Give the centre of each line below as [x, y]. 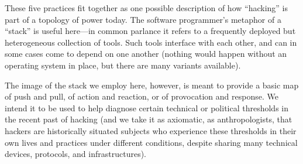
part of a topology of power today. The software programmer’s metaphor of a [143, 19]
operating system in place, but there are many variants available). [123, 65]
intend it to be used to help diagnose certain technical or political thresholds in [147, 107]
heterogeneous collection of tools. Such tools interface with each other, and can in [151, 42]
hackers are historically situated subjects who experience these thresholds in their [151, 130]
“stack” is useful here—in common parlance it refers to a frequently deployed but [150, 31]
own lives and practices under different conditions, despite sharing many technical [151, 142]
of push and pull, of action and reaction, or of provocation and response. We [142, 96]
